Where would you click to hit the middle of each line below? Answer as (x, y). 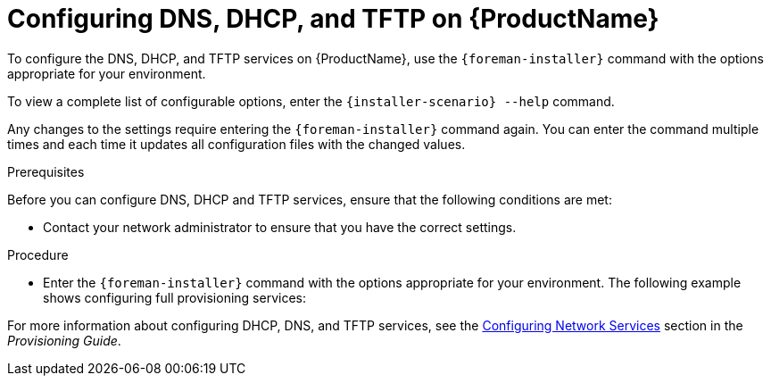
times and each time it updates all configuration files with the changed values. (236, 144)
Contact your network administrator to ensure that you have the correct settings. (280, 227)
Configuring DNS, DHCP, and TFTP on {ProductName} (333, 19)
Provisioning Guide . (64, 340)
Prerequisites (46, 171)
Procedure (38, 254)
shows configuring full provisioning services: (174, 297)
